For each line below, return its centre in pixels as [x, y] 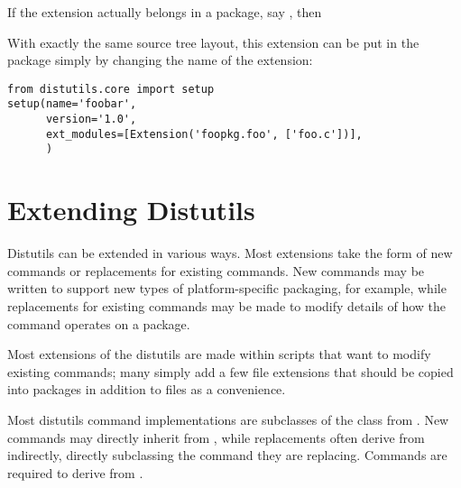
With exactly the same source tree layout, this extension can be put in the [213, 42]
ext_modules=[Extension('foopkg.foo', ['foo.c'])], [204, 134]
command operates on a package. [99, 323]
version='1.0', [91, 120]
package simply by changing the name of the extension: [160, 60]
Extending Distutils [131, 210]
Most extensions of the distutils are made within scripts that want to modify [219, 354]
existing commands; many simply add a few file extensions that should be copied [230, 371]
